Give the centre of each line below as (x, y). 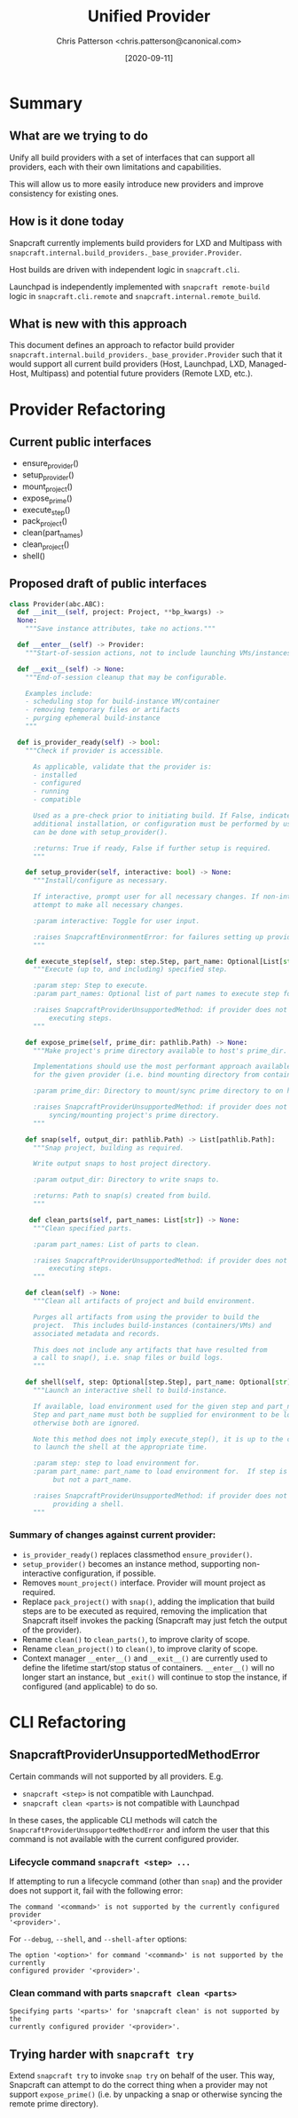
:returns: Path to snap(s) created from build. (122, 1196)
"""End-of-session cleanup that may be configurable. (126, 677)
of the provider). (52, 1630)
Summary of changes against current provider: (113, 1535)
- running (51, 792)
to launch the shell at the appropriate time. (120, 1447)
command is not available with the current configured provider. (124, 1838)
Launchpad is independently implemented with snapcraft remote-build (140, 287)
